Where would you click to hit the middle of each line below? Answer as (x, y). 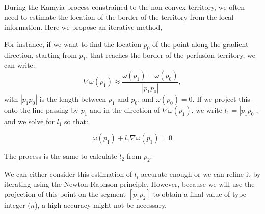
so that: (76, 121)
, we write (207, 110)
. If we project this (221, 98)
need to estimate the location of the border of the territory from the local (119, 17)
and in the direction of (125, 110)
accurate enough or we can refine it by (201, 174)
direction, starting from (41, 54)
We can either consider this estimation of (68, 174)
